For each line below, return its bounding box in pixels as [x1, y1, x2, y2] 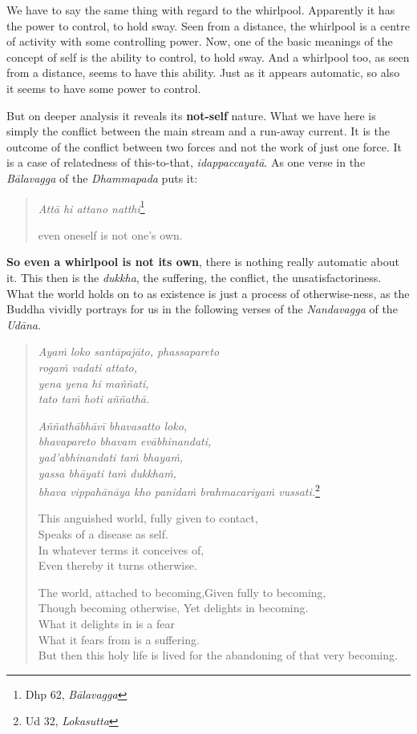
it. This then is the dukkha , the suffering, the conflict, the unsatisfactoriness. [6, 268, 382, 285]
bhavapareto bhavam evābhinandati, [38, 433, 212, 450]
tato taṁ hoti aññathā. [38, 390, 150, 407]
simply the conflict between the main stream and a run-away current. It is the [6, 123, 390, 139]
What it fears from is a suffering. [38, 631, 200, 647]
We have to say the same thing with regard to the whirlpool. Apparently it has [6, 2, 395, 18]
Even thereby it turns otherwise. [38, 557, 197, 574]
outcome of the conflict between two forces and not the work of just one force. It [6, 138, 402, 155]
